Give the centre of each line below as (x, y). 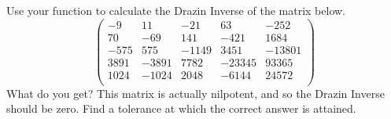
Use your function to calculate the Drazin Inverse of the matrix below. (176, 10)
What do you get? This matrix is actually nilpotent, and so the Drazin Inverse (195, 93)
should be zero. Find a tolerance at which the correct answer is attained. (181, 108)
